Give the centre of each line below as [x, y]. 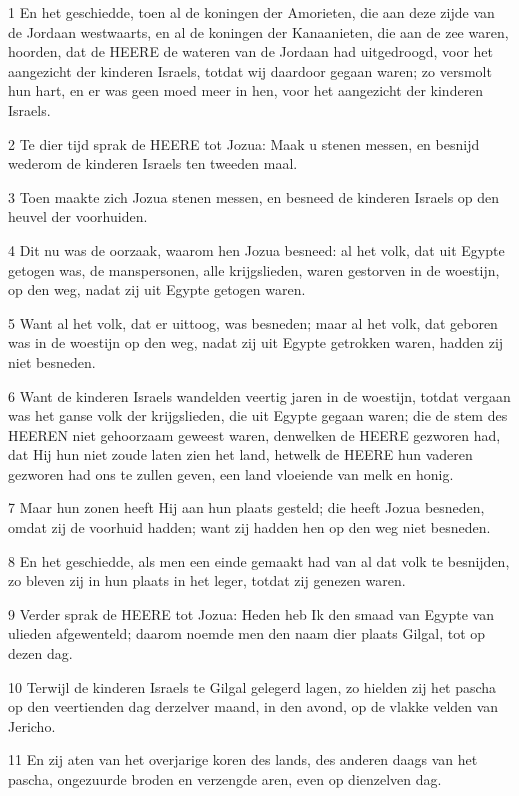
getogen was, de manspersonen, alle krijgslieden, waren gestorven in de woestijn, [254, 269]
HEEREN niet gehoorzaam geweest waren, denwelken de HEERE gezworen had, [254, 434]
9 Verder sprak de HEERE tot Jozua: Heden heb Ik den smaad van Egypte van [251, 613]
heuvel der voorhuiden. [78, 216]
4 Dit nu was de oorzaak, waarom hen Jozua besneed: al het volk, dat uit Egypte [256, 249]
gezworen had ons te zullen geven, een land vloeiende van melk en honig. [231, 473]
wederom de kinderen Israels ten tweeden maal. [153, 163]
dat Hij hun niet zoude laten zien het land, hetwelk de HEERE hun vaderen [240, 454]
